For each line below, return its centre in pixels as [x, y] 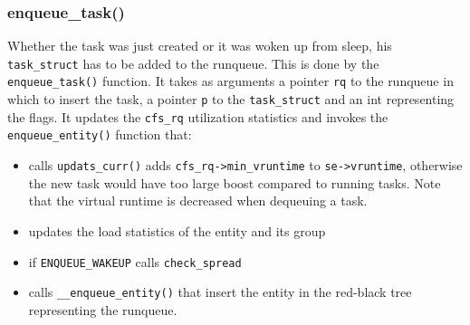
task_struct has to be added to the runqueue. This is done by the [193, 63]
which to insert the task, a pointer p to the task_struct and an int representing [231, 99]
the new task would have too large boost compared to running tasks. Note [235, 182]
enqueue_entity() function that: [100, 134]
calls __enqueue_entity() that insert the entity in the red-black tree [220, 292]
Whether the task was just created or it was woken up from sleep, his [200, 46]
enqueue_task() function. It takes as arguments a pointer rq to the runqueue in [230, 81]
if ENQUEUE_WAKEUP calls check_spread [135, 261]
